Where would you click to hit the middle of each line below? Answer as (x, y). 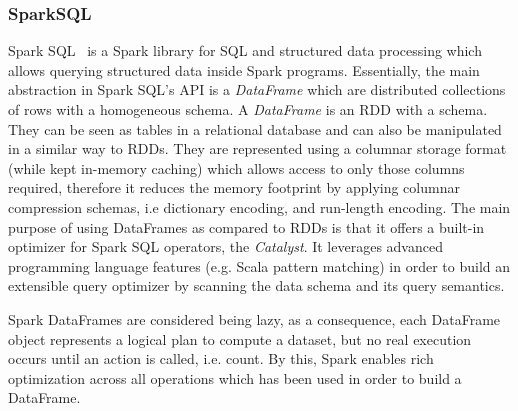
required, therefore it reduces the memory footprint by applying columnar (234, 187)
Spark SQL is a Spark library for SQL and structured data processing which (245, 50)
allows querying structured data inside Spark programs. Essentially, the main (244, 69)
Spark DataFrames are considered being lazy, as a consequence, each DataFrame (254, 318)
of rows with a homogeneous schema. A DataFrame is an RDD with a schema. (248, 109)
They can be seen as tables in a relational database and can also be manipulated (255, 128)
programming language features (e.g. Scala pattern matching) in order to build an (259, 265)
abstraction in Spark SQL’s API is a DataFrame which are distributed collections (257, 89)
